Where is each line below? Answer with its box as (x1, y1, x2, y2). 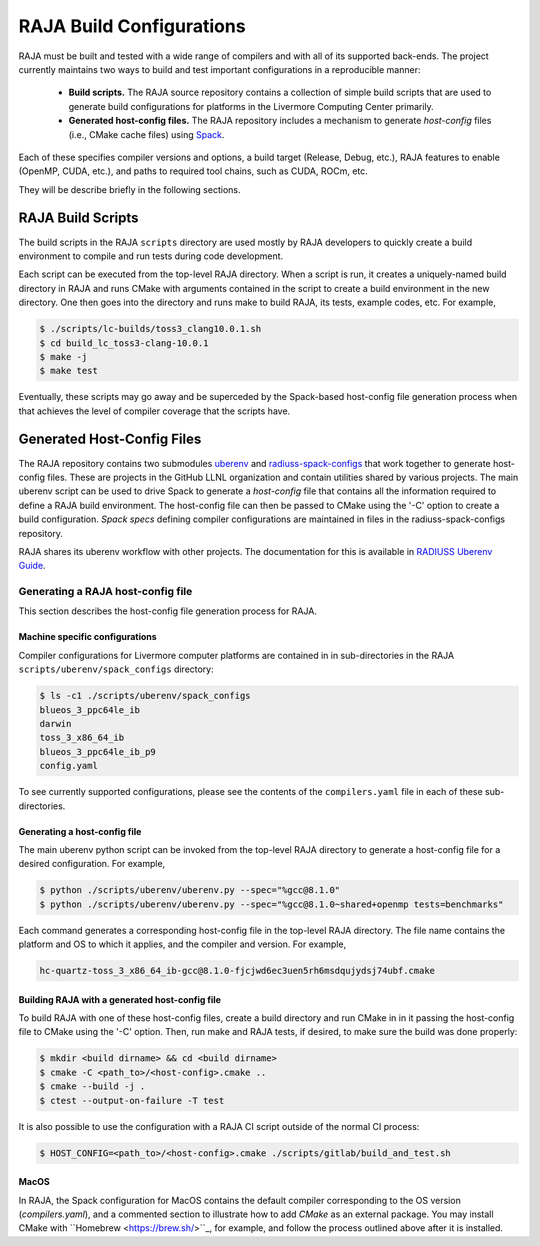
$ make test (39, 365, 99, 377)
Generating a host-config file (18, 825, 142, 837)
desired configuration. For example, (18, 858, 166, 870)
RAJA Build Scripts (18, 210, 139, 227)
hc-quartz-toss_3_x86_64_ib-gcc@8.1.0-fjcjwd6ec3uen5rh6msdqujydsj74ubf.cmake (39, 965, 435, 977)
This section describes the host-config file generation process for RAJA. (18, 605, 317, 617)
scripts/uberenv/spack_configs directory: (18, 663, 214, 675)
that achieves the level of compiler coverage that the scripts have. (18, 405, 291, 417)
